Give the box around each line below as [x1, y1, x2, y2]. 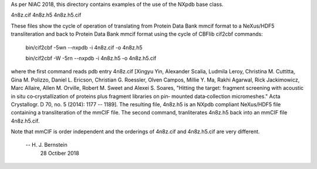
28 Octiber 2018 [40, 150, 79, 157]
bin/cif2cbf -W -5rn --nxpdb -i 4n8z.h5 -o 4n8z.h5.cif [25, 55, 157, 62]
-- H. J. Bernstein [25, 141, 68, 148]
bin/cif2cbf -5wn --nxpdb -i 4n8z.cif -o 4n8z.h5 [25, 44, 143, 51]
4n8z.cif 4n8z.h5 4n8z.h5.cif [11, 12, 82, 19]
